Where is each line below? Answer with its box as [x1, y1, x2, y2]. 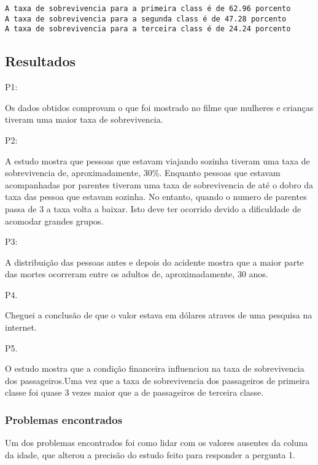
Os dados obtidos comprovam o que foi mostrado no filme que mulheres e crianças [5, 101, 314, 113]
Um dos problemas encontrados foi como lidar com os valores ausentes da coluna [5, 436, 308, 449]
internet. [5, 321, 37, 334]
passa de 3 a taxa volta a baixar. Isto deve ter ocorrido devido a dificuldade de [5, 202, 301, 215]
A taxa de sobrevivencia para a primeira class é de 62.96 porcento [5, 4, 291, 13]
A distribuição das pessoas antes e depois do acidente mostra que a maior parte [5, 255, 304, 268]
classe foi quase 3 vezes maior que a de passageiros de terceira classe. [5, 386, 264, 399]
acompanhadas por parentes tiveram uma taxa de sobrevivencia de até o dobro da [5, 178, 314, 191]
